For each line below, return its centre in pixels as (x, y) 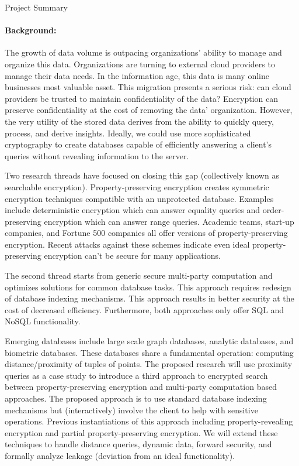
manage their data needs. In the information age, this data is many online (137, 75)
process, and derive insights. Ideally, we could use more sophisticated (128, 133)
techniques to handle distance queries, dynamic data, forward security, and (138, 444)
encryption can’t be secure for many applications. (132, 256)
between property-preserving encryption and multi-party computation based (141, 387)
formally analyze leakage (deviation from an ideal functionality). (120, 455)
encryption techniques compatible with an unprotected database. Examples (139, 198)
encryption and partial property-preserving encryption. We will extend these (141, 432)
